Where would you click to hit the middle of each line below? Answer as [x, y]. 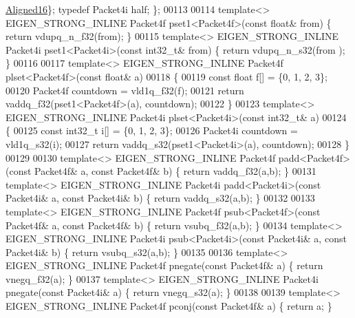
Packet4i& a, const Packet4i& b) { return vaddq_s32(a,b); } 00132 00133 [160, 198]
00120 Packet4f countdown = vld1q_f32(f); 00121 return [125, 90]
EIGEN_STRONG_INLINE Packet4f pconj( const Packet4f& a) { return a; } [169, 306]
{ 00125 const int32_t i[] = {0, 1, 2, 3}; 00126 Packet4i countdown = [152, 130]
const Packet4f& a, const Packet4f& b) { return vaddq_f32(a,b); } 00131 [163, 171]
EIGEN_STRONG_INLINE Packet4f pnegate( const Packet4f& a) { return [164, 265]
